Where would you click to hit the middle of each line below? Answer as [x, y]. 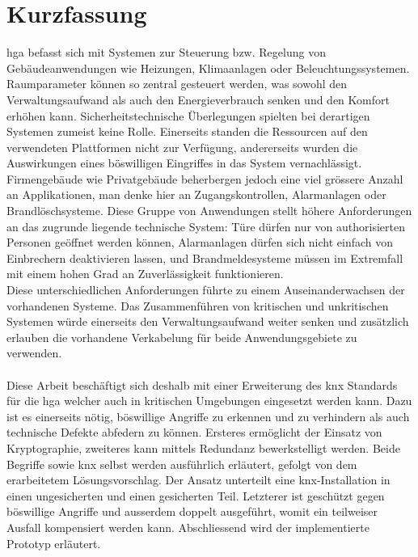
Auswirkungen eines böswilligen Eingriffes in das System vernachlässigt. [184, 163]
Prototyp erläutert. [54, 543]
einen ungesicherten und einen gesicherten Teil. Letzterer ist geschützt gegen [196, 495]
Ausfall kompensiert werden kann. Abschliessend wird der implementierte [188, 527]
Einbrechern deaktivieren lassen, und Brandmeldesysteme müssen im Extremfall [205, 257]
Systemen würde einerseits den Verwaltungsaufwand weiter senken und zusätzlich [208, 321]
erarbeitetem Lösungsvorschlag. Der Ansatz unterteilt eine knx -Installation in [198, 480]
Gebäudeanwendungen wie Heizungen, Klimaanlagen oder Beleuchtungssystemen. [208, 68]
